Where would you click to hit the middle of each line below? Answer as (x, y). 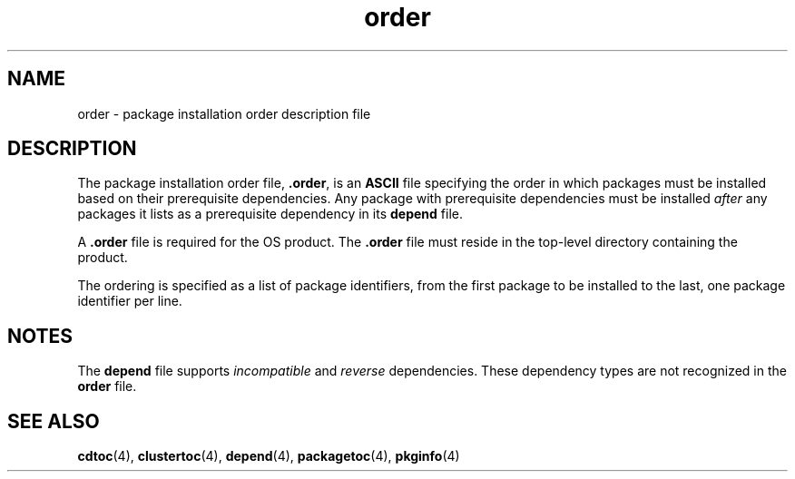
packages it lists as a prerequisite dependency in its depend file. (270, 214)
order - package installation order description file (224, 113)
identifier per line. (130, 301)
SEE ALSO (54, 421)
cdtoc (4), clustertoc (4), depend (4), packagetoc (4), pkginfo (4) (269, 456)
